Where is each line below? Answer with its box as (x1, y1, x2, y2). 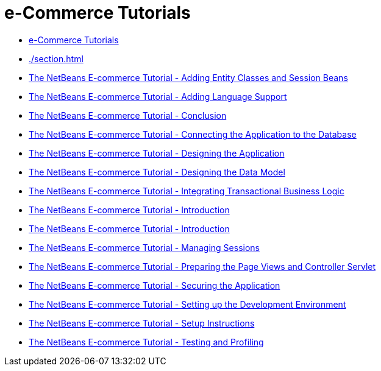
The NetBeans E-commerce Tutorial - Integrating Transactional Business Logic (29, 185, 344, 196)
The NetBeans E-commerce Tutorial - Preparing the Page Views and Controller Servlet (29, 261, 376, 272)
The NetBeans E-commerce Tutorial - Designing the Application (29, 147, 285, 158)
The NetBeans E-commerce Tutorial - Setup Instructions (29, 317, 255, 328)
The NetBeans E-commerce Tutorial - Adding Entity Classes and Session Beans (29, 72, 348, 83)
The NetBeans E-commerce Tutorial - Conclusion (29, 110, 227, 121)
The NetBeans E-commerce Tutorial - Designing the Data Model (29, 166, 285, 177)
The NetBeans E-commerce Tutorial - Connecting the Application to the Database (29, 129, 357, 140)
